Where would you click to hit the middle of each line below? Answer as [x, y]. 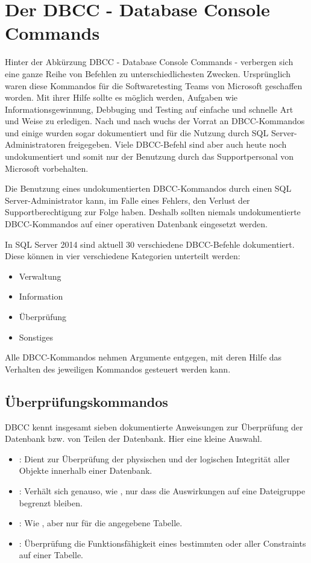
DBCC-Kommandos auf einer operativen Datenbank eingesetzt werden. [137, 224]
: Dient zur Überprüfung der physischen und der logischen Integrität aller [154, 458]
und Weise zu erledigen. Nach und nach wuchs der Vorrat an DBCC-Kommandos [155, 121]
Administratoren [35, 144]
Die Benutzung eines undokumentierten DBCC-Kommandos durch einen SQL [148, 188]
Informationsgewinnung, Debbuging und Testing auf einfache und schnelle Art [149, 109]
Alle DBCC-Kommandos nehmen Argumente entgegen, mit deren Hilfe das [143, 357]
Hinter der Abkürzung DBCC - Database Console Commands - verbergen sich [149, 62]
